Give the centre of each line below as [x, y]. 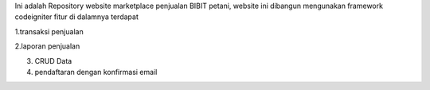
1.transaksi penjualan [49, 31]
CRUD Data [53, 61]
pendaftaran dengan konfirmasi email [96, 72]
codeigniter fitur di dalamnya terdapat [76, 17]
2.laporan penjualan [47, 46]
